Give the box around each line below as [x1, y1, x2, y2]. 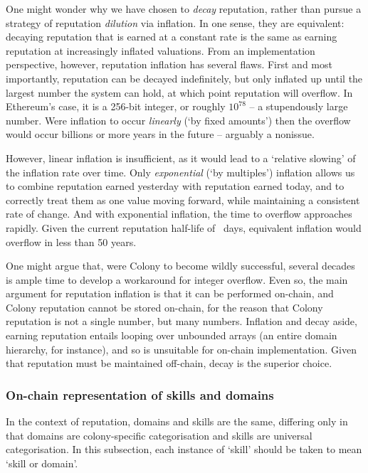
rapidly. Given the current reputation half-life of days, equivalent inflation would [6, 220, 362, 235]
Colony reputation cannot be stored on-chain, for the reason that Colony [6, 299, 323, 314]
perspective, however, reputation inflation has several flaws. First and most [6, 57, 332, 72]
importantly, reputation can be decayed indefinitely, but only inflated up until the [6, 70, 363, 85]
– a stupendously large [249, 99, 348, 114]
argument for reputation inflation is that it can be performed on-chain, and [6, 286, 334, 301]
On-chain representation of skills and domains [6, 386, 274, 403]
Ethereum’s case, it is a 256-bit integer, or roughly [6, 99, 226, 114]
